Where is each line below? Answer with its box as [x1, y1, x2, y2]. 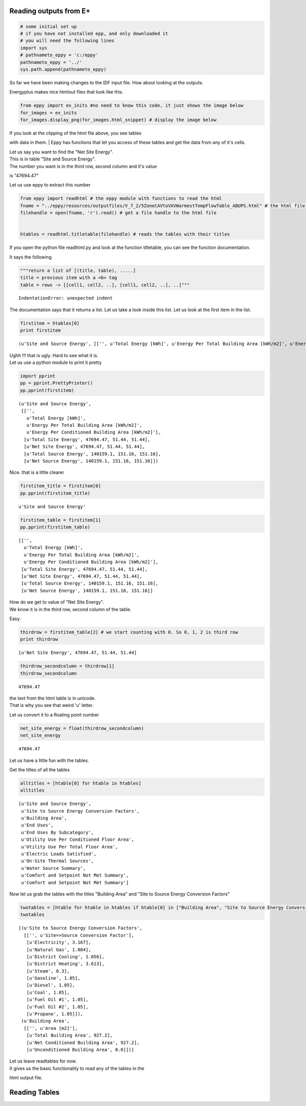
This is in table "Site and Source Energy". [9, 156, 96, 162]
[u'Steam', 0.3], [26, 968, 70, 974]
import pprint [20, 373, 56, 379]
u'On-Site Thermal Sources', [21, 858, 94, 864]
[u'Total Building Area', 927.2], [26, 1032, 113, 1039]
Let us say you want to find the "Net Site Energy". [9, 149, 113, 155]
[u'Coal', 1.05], [26, 989, 70, 995]
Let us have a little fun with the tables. [9, 757, 89, 764]
